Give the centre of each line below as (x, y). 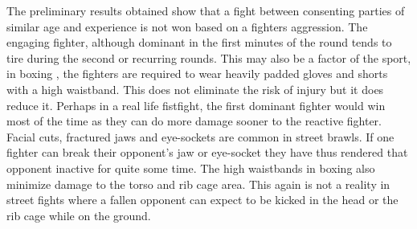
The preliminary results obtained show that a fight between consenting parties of (206, 10)
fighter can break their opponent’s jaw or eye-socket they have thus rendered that (207, 152)
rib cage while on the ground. (79, 215)
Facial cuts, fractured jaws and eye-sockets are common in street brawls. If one (200, 136)
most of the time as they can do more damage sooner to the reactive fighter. (194, 121)
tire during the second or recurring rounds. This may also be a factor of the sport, (209, 57)
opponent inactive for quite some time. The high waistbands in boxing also (191, 168)
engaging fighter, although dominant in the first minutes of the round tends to (199, 42)
